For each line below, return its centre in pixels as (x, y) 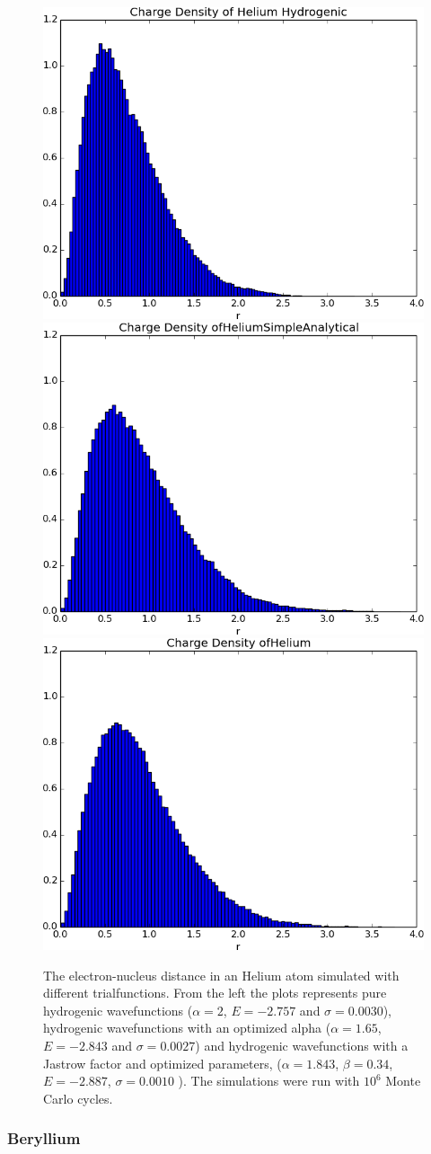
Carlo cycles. (78, 1098)
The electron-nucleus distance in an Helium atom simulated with (221, 975)
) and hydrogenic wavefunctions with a (302, 1045)
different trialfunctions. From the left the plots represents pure (215, 993)
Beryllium (44, 1138)
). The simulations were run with (269, 1081)
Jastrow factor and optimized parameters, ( (163, 1063)
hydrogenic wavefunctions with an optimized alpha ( (187, 1028)
